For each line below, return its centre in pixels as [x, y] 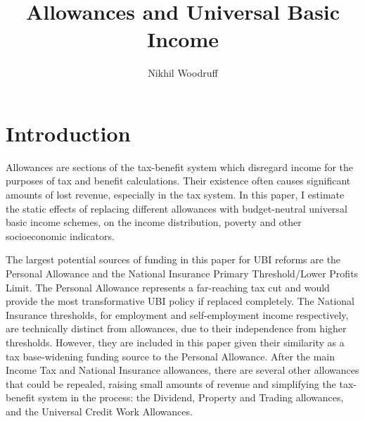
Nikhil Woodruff [183, 73]
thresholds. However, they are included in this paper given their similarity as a [175, 342]
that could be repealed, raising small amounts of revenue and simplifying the [171, 383]
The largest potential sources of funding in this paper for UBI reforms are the [173, 259]
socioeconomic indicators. [60, 235]
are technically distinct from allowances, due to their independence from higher [176, 328]
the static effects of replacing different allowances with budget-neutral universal [177, 208]
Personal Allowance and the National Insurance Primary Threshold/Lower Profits [182, 273]
